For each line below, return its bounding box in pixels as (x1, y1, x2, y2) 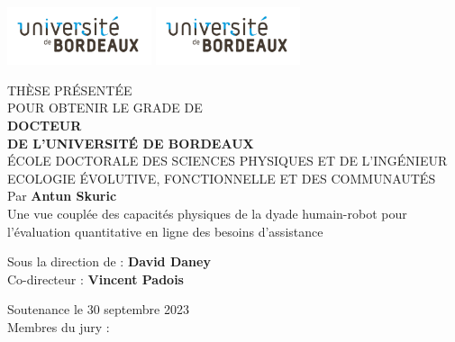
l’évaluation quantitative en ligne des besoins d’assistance (7, 221, 323, 240)
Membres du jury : (7, 317, 110, 336)
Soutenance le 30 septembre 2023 (7, 300, 189, 319)
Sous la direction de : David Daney (7, 252, 211, 271)
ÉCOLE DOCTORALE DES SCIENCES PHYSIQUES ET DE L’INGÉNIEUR (7, 151, 448, 170)
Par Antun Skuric (7, 186, 117, 205)
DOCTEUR (7, 116, 82, 135)
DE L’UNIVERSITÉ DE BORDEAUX (7, 133, 254, 152)
